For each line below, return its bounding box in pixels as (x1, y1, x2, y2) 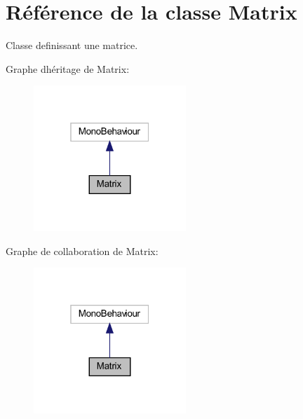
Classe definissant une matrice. (6, 38, 138, 53)
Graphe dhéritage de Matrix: (6, 61, 130, 76)
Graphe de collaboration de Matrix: (6, 243, 159, 258)
